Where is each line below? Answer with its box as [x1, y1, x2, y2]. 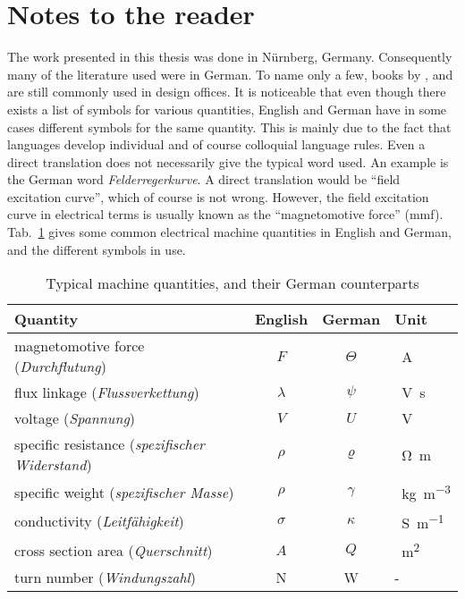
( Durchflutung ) [14, 356, 106, 377]
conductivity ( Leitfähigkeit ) [14, 510, 184, 532]
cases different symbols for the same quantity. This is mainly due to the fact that [7, 117, 452, 136]
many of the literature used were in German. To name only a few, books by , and [7, 64, 453, 83]
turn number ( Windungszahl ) [14, 567, 196, 588]
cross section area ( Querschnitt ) [14, 539, 213, 561]
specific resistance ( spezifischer [14, 434, 205, 455]
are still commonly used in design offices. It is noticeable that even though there [7, 82, 446, 101]
